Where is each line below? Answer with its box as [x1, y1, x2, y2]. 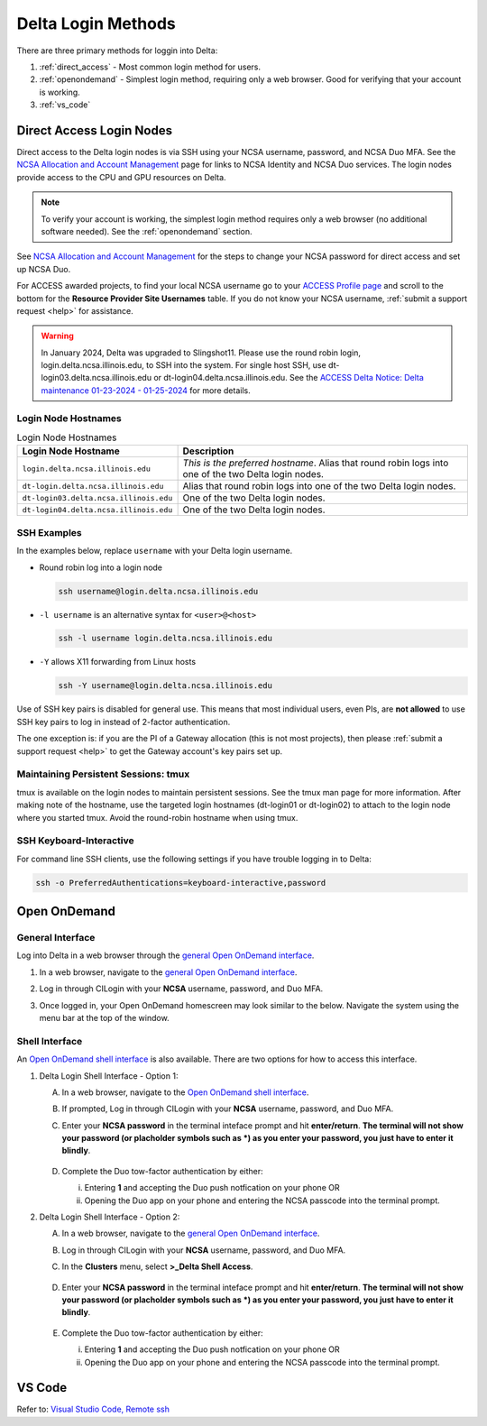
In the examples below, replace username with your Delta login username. [16, 546, 293, 557]
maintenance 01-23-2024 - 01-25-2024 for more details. [41, 384, 252, 396]
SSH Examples [16, 526, 82, 538]
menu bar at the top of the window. [39, 1012, 170, 1023]
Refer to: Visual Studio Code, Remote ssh [16, 1403, 170, 1415]
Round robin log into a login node [39, 562, 162, 573]
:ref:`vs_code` [39, 99, 91, 110]
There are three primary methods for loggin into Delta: [16, 45, 218, 56]
